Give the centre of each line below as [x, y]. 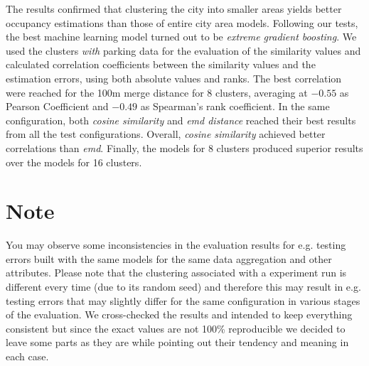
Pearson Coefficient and [57, 106]
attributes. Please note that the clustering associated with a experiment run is [176, 273]
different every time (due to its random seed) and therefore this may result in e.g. [183, 287]
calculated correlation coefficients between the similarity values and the [161, 64]
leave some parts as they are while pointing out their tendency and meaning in [177, 342]
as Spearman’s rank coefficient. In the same [235, 106]
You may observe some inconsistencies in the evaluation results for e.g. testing [176, 245]
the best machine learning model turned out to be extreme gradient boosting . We [181, 37]
